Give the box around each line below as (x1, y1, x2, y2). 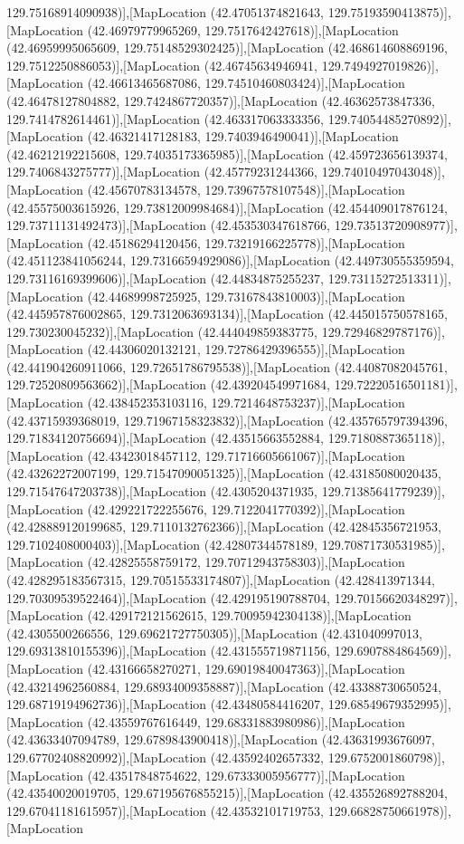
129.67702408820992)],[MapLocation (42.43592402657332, (6, 747, 325, 766)
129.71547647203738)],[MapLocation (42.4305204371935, (6, 482, 318, 501)
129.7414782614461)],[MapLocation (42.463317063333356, (6, 109, 325, 128)
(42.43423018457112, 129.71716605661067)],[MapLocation (87, 446, 405, 465)
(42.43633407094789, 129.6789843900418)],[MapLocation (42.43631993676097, (6, 730, 435, 749)
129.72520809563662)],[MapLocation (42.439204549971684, (6, 375, 331, 394)
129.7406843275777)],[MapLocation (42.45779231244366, (6, 162, 318, 181)
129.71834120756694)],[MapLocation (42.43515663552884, (6, 428, 325, 447)
